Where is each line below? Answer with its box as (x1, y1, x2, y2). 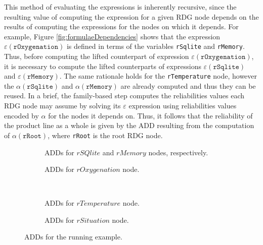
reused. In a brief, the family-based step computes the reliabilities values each (4, 90, 244, 101)
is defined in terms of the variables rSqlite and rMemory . (66, 41, 245, 51)
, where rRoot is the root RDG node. (48, 130, 163, 140)
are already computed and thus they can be (120, 80, 256, 91)
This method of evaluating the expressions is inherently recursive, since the (4, 2, 237, 12)
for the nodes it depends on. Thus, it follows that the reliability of (48, 110, 253, 120)
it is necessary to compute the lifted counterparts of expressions (4, 60, 201, 71)
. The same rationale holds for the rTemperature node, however (59, 71, 257, 81)
